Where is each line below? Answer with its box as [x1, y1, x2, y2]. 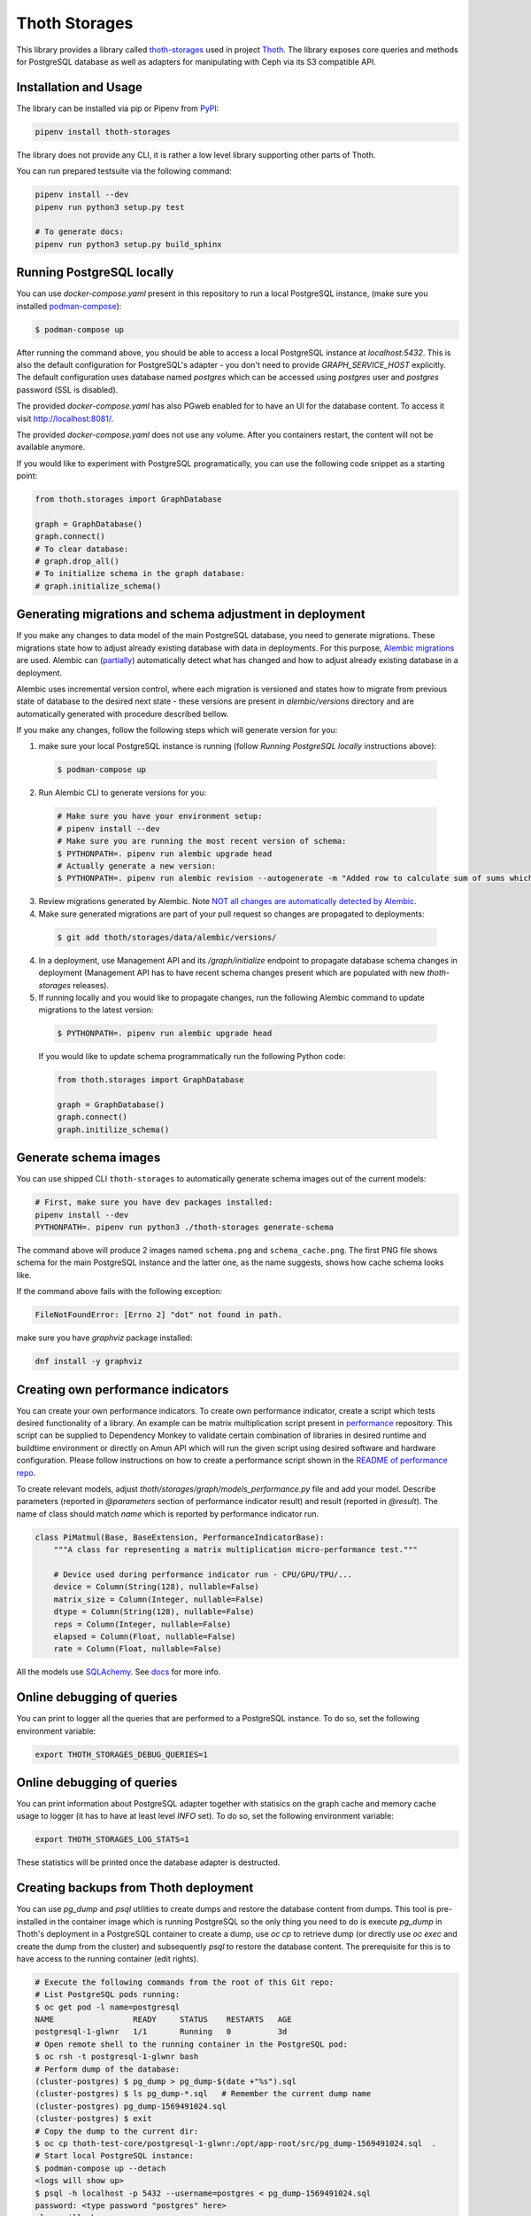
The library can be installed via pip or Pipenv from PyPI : [16, 103, 219, 113]
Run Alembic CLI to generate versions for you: [38, 787, 207, 798]
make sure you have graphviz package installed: [16, 1332, 193, 1343]
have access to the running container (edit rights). [16, 1953, 199, 1963]
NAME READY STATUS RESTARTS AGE [35, 2015, 292, 2025]
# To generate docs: [35, 227, 124, 237]
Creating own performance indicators [16, 1382, 229, 1397]
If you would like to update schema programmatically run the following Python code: [38, 1051, 346, 1062]
